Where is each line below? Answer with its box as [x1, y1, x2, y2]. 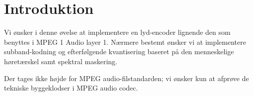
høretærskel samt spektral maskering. [4, 56, 117, 66]
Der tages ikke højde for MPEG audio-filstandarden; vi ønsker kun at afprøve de [4, 73, 249, 83]
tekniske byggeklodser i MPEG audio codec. [4, 83, 138, 93]
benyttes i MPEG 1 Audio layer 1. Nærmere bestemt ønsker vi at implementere [4, 36, 246, 47]
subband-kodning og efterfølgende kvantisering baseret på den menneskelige [4, 46, 234, 57]
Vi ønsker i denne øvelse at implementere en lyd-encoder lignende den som [4, 27, 231, 37]
